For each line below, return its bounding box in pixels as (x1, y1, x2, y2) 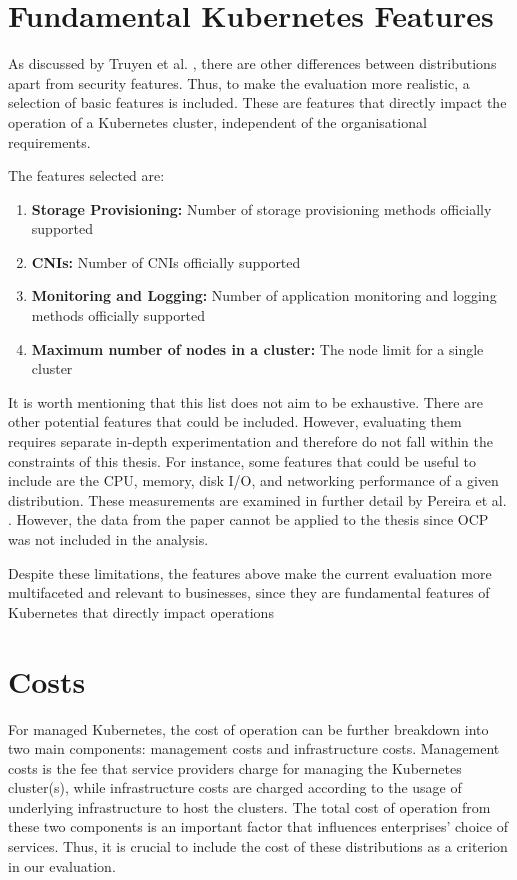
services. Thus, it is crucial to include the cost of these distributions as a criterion (8, 836, 508, 857)
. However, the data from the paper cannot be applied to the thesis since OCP (8, 509, 489, 530)
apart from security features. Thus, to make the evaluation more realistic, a (8, 72, 470, 93)
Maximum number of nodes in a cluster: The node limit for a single (31, 338, 484, 359)
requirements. (8, 131, 91, 152)
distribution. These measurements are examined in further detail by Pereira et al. (8, 489, 507, 510)
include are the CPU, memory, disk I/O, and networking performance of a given (8, 470, 499, 491)
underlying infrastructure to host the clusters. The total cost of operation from (8, 796, 491, 817)
